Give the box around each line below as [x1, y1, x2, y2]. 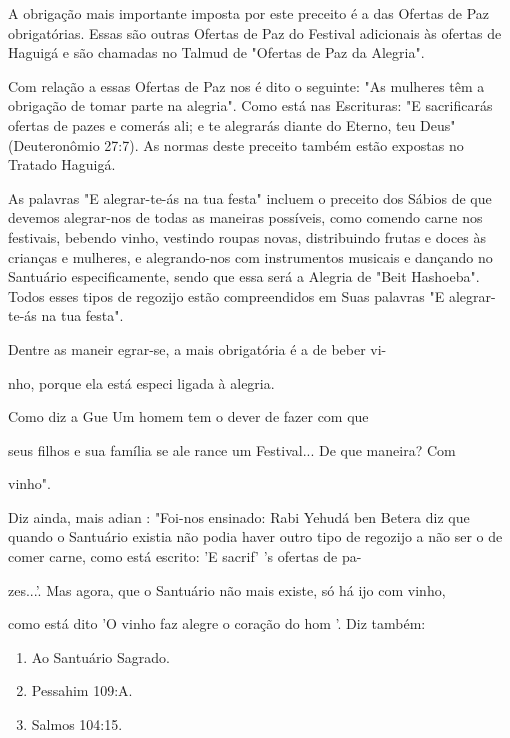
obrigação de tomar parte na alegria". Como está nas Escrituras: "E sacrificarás [8, 95, 493, 116]
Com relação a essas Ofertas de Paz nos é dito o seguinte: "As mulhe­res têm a [8, 75, 485, 96]
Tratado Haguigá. [8, 154, 116, 175]
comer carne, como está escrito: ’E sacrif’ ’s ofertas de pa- [8, 546, 362, 567]
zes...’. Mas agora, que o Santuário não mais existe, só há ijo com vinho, [8, 579, 446, 600]
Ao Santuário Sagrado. [31, 646, 170, 667]
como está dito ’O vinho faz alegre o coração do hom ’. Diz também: [8, 613, 426, 634]
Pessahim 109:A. [31, 680, 133, 701]
